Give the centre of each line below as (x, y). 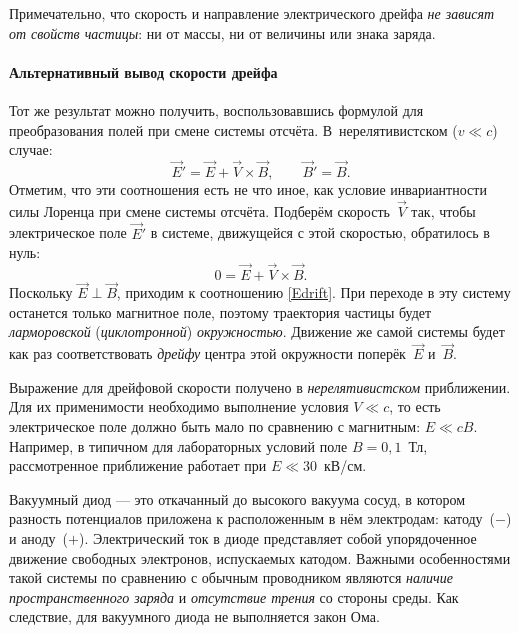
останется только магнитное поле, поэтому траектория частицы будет (220, 311)
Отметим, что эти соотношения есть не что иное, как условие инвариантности (248, 188)
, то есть (415, 406)
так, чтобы (443, 210)
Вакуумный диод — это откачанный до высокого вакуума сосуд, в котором (237, 498)
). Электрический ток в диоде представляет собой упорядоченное (277, 537)
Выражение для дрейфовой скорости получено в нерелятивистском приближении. (260, 386)
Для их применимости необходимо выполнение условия (179, 406)
